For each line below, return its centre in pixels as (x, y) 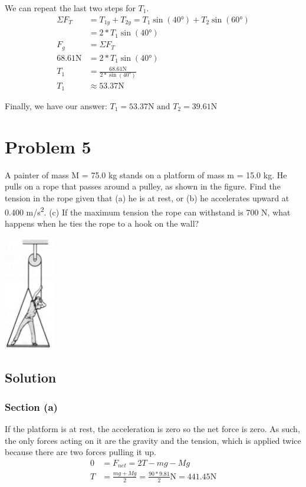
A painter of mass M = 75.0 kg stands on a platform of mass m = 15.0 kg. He (146, 174)
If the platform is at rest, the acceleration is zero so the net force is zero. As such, (152, 428)
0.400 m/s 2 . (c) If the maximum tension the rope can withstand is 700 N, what (148, 211)
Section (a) (31, 406)
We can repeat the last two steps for (70, 8)
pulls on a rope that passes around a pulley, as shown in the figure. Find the (143, 186)
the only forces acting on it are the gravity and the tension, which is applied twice (153, 440)
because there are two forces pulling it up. (80, 452)
